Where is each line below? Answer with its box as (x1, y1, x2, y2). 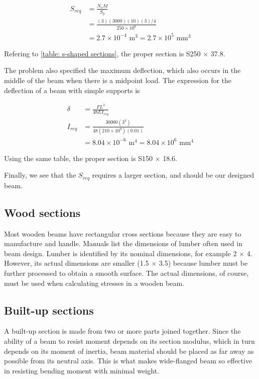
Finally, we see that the (4, 170, 76, 180)
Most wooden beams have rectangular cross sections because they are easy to (4, 228, 241, 239)
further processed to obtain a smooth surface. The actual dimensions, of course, (4, 267, 249, 278)
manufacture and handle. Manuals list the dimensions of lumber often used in (4, 238, 242, 249)
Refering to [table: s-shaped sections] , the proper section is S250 (4, 48, 201, 58)
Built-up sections (4, 302, 94, 318)
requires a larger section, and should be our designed (92, 170, 254, 180)
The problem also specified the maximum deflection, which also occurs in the (4, 65, 241, 75)
